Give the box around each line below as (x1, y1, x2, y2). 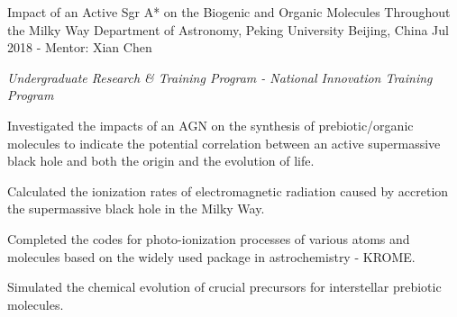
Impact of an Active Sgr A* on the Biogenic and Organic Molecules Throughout (7, 3, 451, 21)
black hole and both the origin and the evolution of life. (7, 151, 315, 170)
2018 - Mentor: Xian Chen (7, 38, 152, 57)
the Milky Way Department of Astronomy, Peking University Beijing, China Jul (7, 20, 449, 39)
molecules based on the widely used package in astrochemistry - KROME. (7, 247, 416, 266)
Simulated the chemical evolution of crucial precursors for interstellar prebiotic (7, 277, 442, 296)
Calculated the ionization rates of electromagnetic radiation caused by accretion (7, 181, 449, 200)
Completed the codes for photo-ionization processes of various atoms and (7, 229, 410, 248)
